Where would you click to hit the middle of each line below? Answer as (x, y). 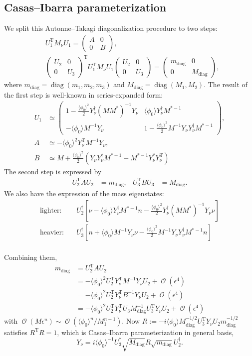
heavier (51, 233)
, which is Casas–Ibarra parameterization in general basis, (145, 332)
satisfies (16, 332)
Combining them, (31, 257)
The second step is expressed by (53, 171)
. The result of (226, 84)
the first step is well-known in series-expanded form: (84, 94)
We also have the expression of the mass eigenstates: (84, 193)
